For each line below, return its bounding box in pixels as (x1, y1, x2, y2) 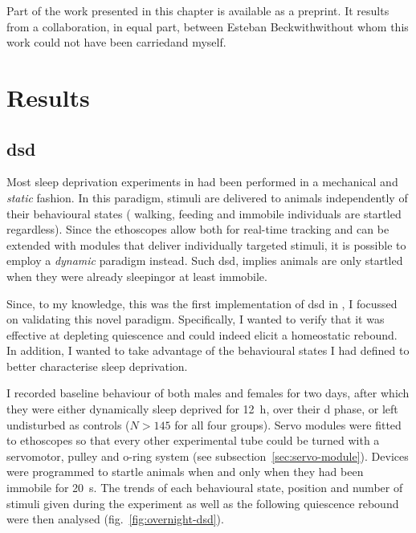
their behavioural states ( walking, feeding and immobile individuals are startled (6, 205, 402, 222)
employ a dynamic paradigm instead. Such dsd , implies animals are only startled (6, 252, 403, 269)
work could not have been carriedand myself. (6, 34, 226, 51)
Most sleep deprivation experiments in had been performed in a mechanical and (6, 173, 398, 190)
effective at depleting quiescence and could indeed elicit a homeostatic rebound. (6, 326, 398, 343)
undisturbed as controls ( (6, 416, 130, 433)
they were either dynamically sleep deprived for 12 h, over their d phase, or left (6, 401, 398, 417)
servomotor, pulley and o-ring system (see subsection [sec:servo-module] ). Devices (6, 447, 409, 464)
